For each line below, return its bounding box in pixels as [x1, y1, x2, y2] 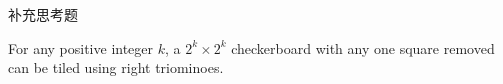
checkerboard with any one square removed [231, 37, 495, 58]
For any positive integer [8, 37, 154, 58]
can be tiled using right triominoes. [8, 57, 224, 78]
